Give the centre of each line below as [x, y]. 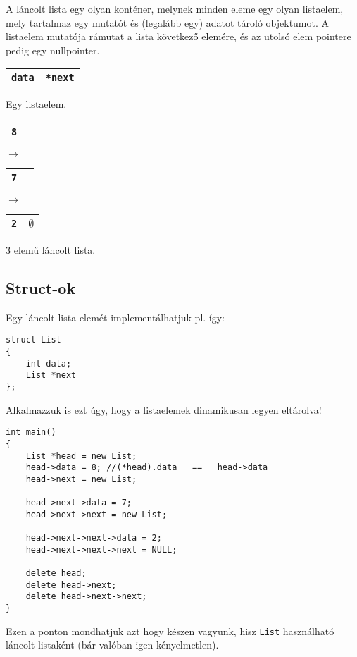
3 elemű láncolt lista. [51, 249]
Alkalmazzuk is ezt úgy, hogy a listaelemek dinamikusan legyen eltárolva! [164, 409]
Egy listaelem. [36, 104]
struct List [33, 340]
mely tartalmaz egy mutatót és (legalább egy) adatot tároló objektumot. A [168, 22]
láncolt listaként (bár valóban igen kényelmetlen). [112, 645]
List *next [51, 375]
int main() [31, 432]
